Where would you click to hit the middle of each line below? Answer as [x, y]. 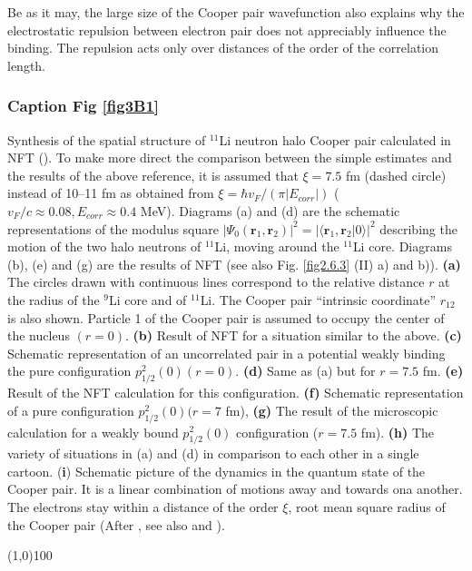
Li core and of [147, 299]
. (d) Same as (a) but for [305, 371]
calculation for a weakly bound [93, 432]
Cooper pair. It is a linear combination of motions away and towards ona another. [235, 489]
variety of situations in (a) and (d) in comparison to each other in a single [213, 453]
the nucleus [39, 335]
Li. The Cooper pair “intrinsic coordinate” [318, 299]
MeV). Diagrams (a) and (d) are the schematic [270, 210]
